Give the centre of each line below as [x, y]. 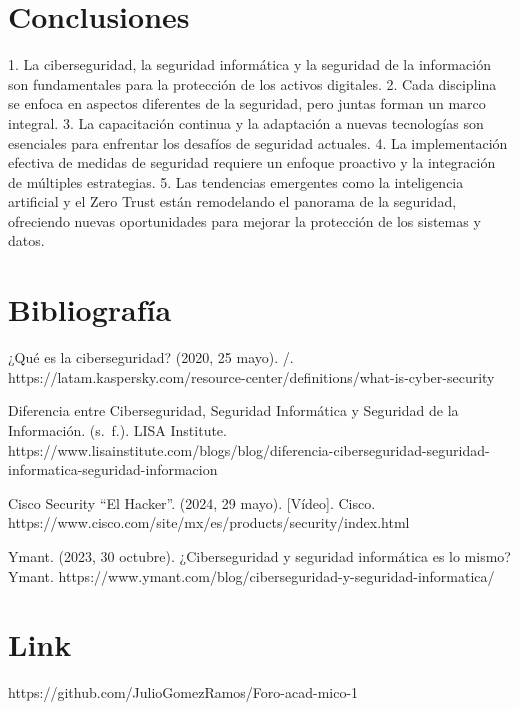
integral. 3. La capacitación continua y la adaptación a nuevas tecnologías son [246, 122]
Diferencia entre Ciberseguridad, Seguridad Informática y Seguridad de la [233, 410]
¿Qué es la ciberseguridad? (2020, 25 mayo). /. [151, 357]
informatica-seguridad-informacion [113, 469]
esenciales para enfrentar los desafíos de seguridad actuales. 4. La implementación [258, 142]
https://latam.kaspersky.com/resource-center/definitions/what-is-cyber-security [251, 376]
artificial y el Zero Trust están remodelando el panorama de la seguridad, [232, 201]
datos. [26, 240]
